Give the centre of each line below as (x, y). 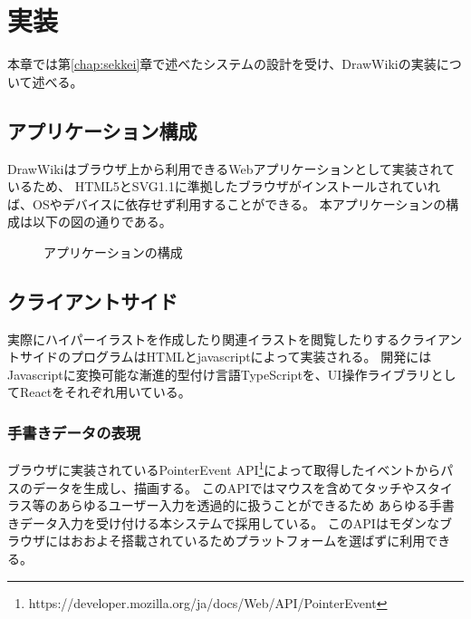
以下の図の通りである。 (102, 222)
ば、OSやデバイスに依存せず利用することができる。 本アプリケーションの (227, 203)
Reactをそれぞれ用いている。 (105, 392)
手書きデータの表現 (74, 432)
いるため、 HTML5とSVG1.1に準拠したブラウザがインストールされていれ (224, 186)
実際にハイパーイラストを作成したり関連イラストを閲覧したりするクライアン (235, 339)
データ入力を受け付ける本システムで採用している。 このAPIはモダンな (229, 522)
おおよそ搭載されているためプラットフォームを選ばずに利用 (248, 541)
